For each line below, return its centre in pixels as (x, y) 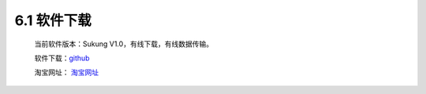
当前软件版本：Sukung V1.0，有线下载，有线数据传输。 (123, 44)
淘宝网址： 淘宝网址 (66, 72)
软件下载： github (62, 58)
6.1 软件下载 (53, 20)
